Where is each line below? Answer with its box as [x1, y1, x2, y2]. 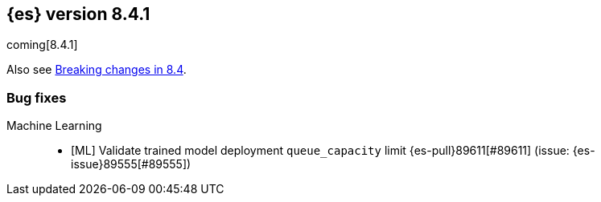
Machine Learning [6, 119, 102, 133]
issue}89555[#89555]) [71, 157, 191, 172]
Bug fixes [6, 89, 67, 106]
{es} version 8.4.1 [6, 4, 150, 24]
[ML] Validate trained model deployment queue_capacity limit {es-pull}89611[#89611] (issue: [71, 143, 570, 158]
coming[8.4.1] [6, 38, 78, 52]
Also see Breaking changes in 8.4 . [6, 63, 187, 77]
